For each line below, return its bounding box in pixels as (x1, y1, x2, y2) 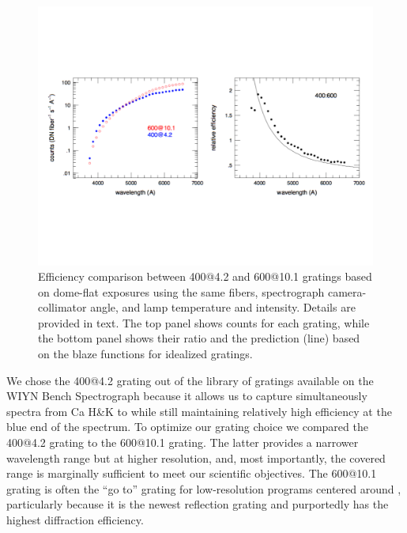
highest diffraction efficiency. (6, 512, 144, 528)
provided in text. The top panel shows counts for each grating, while (38, 314, 370, 331)
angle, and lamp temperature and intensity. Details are (90, 299, 356, 316)
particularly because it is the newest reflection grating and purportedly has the (6, 496, 389, 512)
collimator (38, 299, 87, 316)
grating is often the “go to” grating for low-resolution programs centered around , (6, 480, 401, 497)
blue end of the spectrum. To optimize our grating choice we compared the (6, 418, 368, 435)
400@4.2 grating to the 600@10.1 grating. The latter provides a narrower (6, 434, 359, 451)
